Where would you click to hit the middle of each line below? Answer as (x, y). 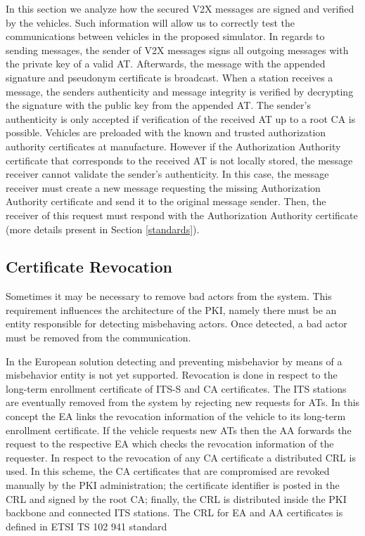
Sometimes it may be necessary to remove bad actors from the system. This (169, 296)
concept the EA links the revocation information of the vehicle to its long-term (176, 416)
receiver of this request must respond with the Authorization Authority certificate (182, 215)
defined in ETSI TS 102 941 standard (87, 526)
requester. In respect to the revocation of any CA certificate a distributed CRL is (181, 457)
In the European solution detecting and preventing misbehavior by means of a (174, 361)
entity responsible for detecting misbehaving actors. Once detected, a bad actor (177, 323)
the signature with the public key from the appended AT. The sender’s (158, 105)
